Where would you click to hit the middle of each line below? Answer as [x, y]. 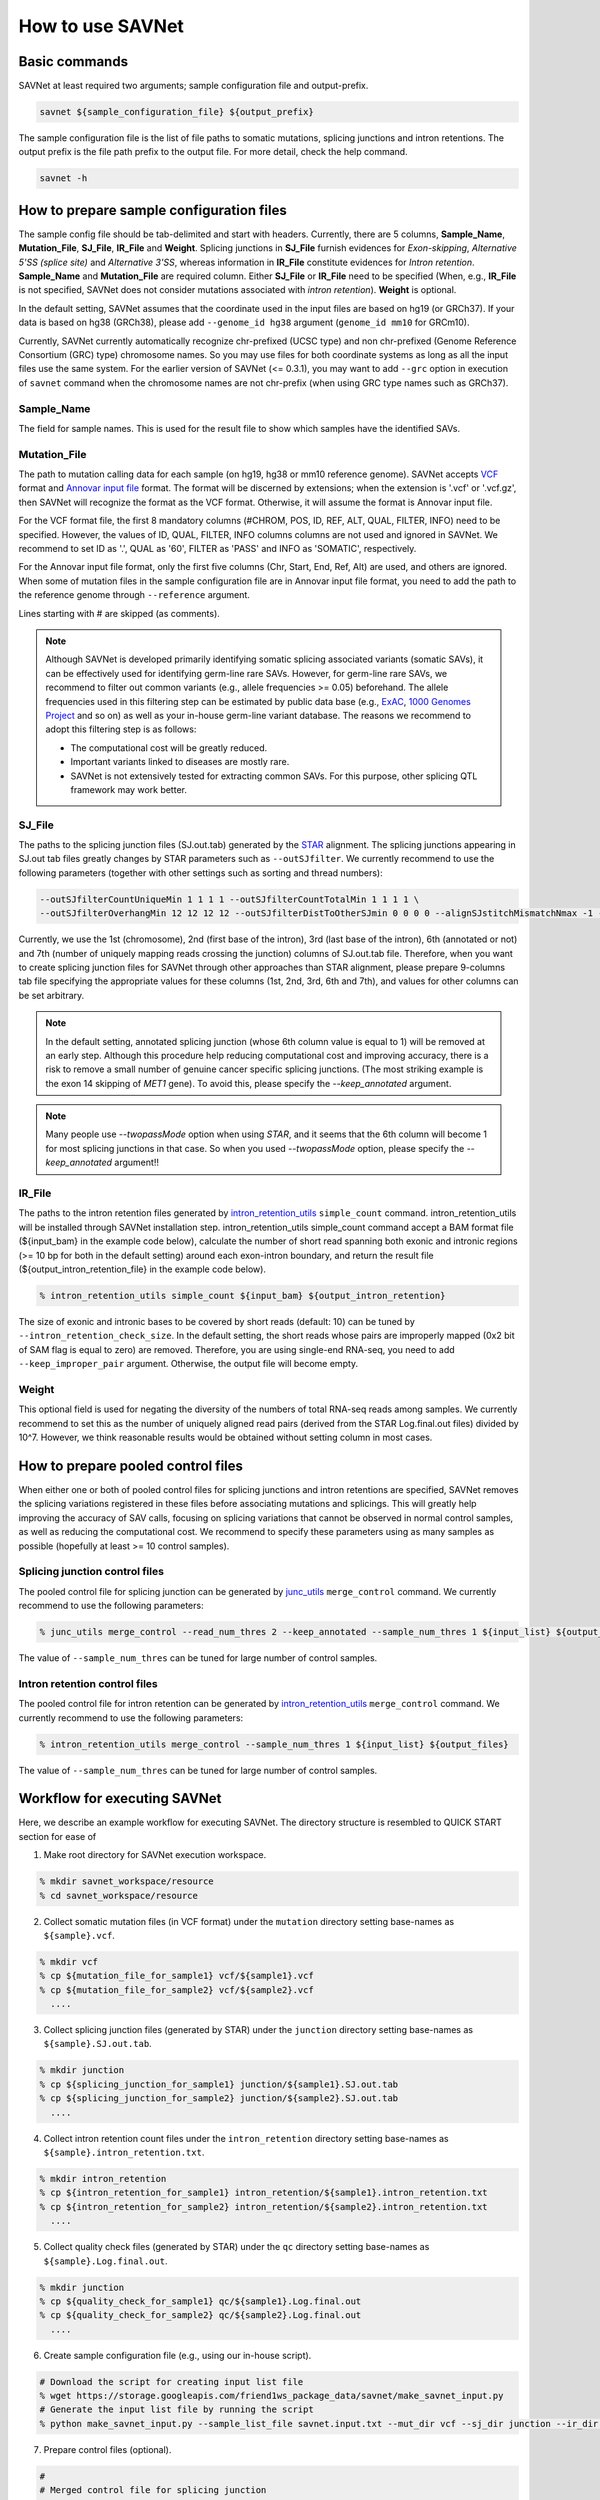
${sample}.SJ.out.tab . [97, 2044]
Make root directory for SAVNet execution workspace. [155, 1855]
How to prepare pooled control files [131, 1465]
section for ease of [57, 1836]
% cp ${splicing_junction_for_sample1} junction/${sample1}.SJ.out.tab [219, 2084]
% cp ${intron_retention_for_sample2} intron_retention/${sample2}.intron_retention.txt [264, 2206]
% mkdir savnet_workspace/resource [126, 1881]
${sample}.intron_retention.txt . [124, 2152]
